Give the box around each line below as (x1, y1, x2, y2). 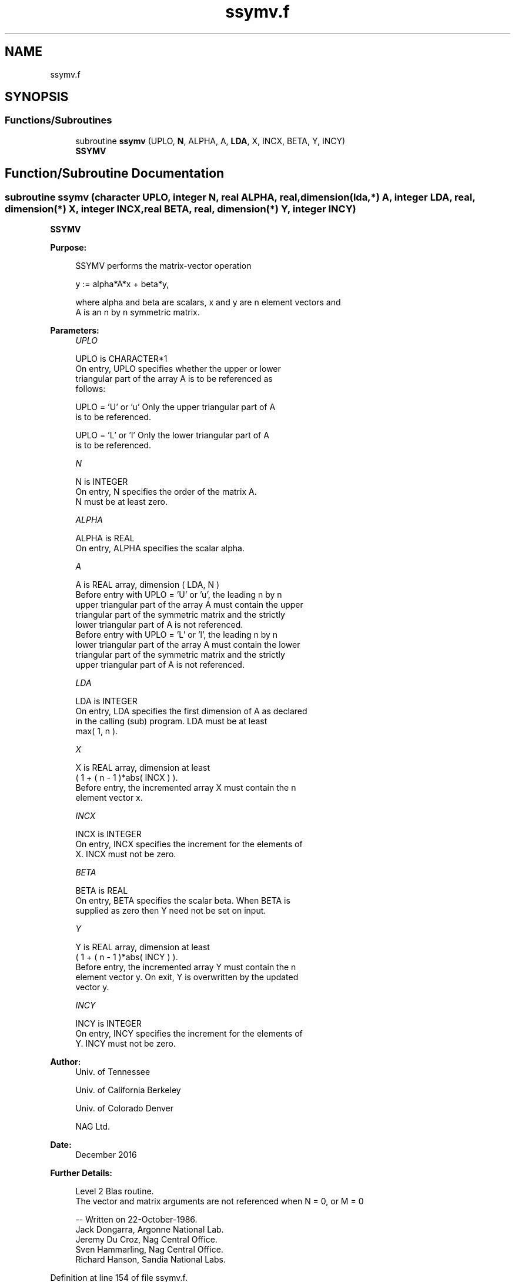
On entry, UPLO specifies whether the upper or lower (75, 364, 281, 374)
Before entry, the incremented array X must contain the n (75, 782, 296, 793)
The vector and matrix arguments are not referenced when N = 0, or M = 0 (75, 1196, 364, 1207)
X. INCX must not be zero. (75, 849, 176, 860)
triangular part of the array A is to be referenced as (75, 374, 273, 384)
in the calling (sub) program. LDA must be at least (75, 716, 267, 727)
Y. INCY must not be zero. (75, 1038, 176, 1049)
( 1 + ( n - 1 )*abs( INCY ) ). (75, 952, 178, 963)
